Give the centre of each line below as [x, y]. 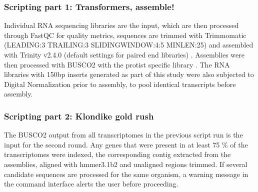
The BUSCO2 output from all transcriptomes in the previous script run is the [123, 135]
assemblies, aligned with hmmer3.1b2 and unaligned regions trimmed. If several [126, 164]
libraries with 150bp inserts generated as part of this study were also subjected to [129, 74]
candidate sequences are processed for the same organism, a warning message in [126, 174]
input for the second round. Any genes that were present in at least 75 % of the [126, 144]
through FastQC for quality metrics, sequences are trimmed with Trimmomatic [125, 35]
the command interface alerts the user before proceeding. [91, 184]
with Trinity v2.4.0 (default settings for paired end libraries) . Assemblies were [124, 54]
